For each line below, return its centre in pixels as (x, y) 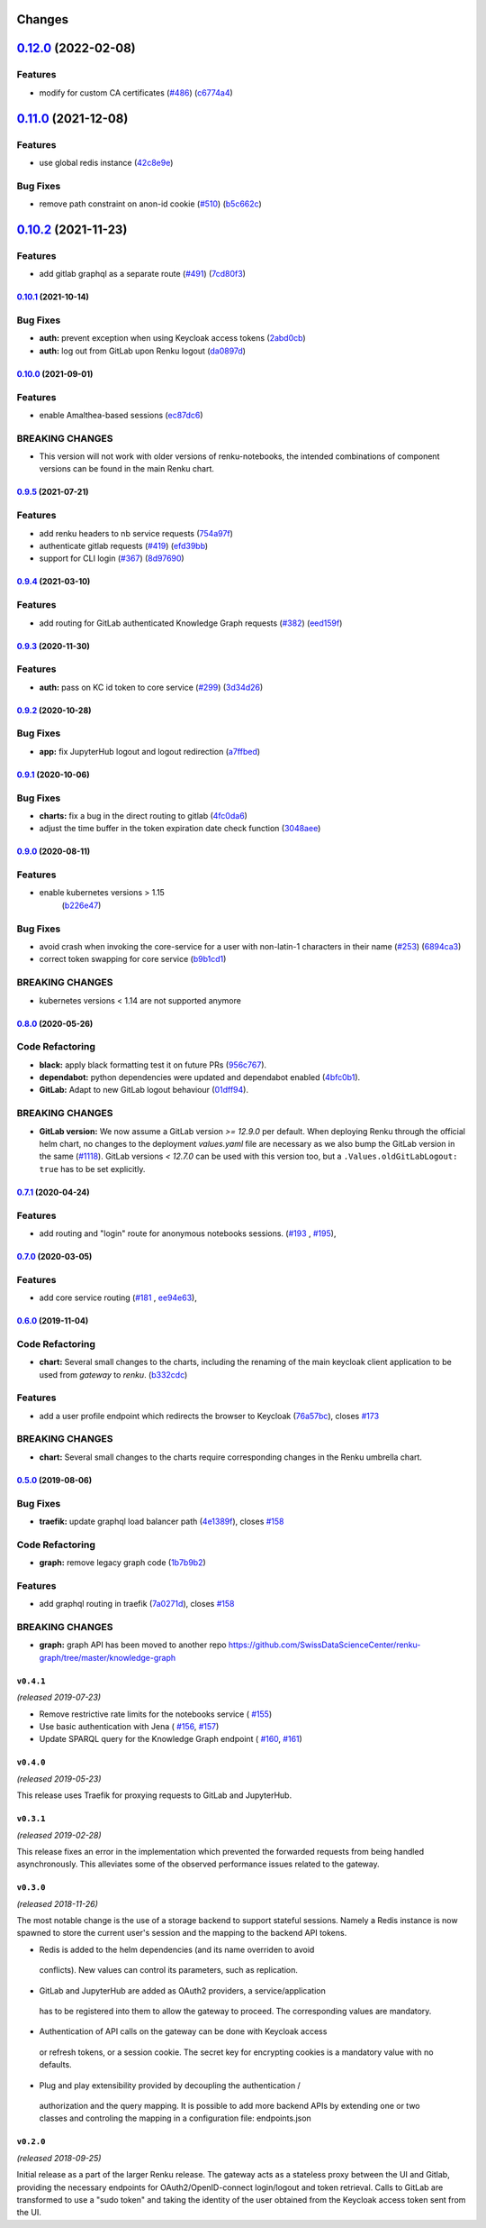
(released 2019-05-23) (59, 1779)
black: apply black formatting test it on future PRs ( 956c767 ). (153, 1065)
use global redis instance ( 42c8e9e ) (106, 162)
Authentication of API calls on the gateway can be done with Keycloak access (183, 2031)
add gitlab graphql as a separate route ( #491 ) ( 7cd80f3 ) (143, 274)
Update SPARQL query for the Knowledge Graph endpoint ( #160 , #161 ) (171, 1739)
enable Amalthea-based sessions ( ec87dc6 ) (121, 415)
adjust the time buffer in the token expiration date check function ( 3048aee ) (180, 829)
